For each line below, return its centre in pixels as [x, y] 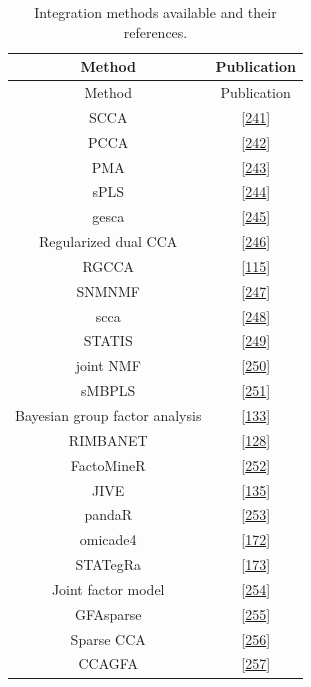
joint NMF [108, 365]
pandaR [108, 514]
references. [155, 31]
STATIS [108, 340]
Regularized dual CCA [108, 241]
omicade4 [108, 539]
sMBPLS [108, 390]
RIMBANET [108, 439]
